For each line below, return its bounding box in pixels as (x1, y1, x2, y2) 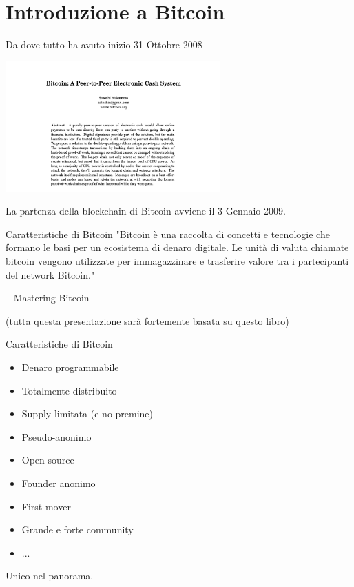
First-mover (21, 499, 71, 513)
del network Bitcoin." (6, 267, 95, 281)
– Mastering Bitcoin (6, 290, 90, 305)
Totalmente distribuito (21, 383, 117, 397)
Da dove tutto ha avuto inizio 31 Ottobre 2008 (6, 37, 202, 52)
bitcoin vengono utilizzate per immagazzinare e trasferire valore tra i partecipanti (6, 254, 349, 268)
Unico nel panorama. (6, 568, 94, 583)
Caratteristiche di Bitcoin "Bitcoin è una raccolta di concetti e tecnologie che (6, 226, 330, 241)
